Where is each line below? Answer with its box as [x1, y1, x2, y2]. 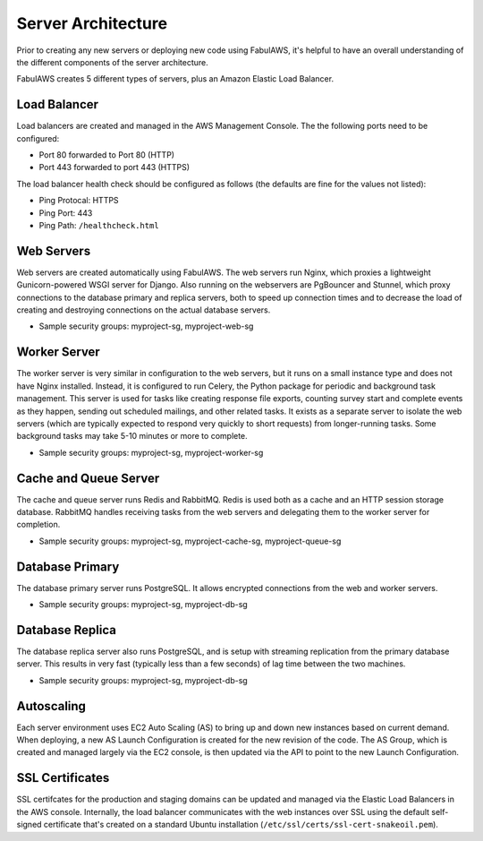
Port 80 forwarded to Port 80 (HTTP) [38, 150, 174, 160]
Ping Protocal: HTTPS [38, 195, 120, 206]
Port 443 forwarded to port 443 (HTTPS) [38, 162, 191, 173]
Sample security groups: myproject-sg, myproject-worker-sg [38, 447, 264, 458]
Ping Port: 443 [38, 207, 93, 219]
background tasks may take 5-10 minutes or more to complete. [16, 431, 248, 442]
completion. [16, 519, 61, 530]
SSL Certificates [16, 770, 110, 785]
